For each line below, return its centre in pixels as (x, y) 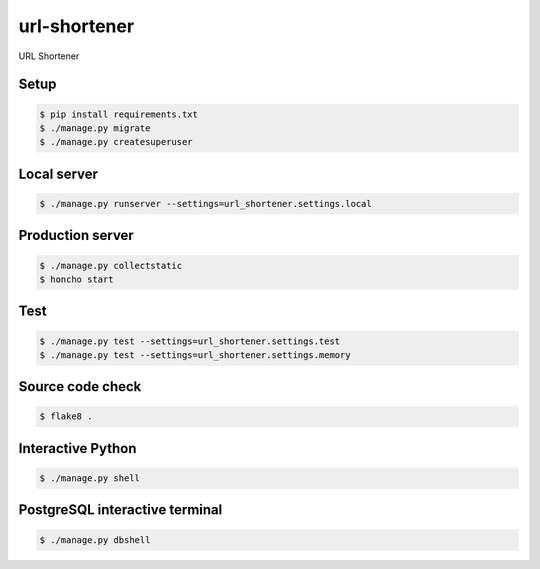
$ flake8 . (66, 416)
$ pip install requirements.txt (119, 114)
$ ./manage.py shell (89, 478)
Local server (58, 173)
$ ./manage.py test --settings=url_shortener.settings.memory (195, 354)
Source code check (80, 386)
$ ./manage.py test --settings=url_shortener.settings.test (190, 341)
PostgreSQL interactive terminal (120, 510)
